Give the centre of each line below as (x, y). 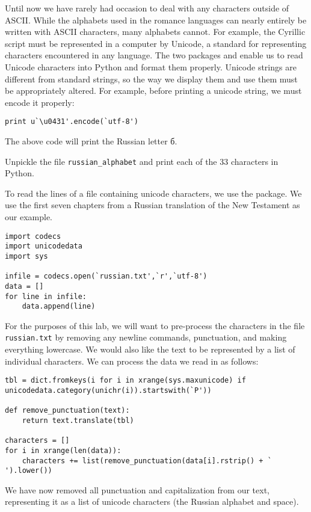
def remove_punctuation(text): (67, 411)
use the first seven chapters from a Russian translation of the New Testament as (152, 205)
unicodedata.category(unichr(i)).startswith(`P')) (108, 390)
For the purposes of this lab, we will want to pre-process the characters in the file (155, 325)
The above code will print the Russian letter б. (91, 141)
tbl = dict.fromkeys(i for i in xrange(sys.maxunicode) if (125, 381)
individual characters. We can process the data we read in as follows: (132, 361)
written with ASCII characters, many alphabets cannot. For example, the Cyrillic (155, 32)
